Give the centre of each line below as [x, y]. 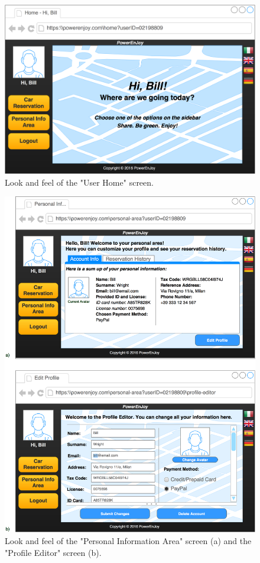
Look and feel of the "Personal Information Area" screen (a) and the [128, 541]
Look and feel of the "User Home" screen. [79, 182]
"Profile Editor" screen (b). [53, 552]
